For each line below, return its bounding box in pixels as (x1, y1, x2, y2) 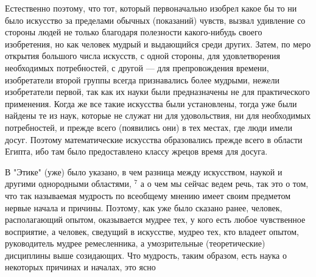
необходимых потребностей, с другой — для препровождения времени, (5, 61, 269, 74)
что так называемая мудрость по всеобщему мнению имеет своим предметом (5, 189, 291, 202)
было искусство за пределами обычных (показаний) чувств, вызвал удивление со (5, 13, 306, 26)
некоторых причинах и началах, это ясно (5, 261, 156, 273)
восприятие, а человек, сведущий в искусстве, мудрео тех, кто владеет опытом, (5, 225, 300, 237)
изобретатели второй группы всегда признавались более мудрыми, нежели (5, 73, 280, 86)
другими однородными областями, (5, 177, 132, 190)
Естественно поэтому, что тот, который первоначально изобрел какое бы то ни (5, 2, 297, 14)
